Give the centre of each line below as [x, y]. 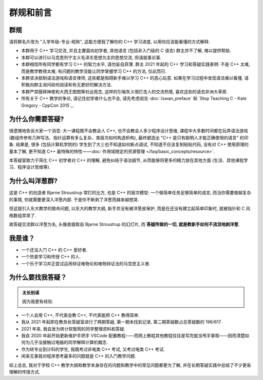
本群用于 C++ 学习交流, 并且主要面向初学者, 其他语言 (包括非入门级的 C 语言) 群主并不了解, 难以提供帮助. [126, 51]
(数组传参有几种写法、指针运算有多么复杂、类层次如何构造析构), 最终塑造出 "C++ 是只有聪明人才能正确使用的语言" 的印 [129, 138]
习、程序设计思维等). [30, 167]
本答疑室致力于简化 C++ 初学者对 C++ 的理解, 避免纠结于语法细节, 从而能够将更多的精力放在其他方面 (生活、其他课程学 [129, 160]
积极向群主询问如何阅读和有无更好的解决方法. [67, 85]
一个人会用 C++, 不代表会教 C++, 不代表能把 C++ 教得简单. [80, 315]
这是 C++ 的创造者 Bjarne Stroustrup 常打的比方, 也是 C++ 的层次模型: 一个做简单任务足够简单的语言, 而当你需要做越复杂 [130, 193]
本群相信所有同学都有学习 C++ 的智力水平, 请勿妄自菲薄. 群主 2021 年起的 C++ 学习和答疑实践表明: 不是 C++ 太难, [136, 64]
